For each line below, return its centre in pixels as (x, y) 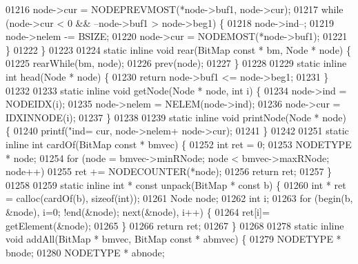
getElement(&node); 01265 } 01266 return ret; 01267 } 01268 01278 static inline (175, 225)
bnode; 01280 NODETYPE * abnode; (85, 252)
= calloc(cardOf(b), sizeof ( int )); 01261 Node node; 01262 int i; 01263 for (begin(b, (179, 198)
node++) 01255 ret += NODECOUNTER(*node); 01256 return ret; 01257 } (169, 171)
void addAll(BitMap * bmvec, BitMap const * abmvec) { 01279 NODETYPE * (173, 239)
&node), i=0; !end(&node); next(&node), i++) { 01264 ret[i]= (138, 211)
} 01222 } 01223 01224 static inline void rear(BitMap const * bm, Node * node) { (178, 49)
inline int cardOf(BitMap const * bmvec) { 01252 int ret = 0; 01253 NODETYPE (179, 144)
